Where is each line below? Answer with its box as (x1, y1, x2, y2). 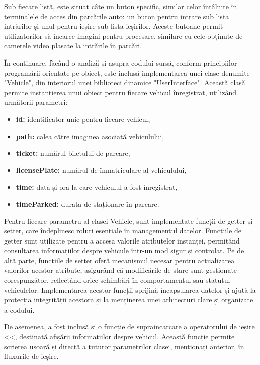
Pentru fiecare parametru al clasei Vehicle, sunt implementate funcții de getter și (4, 215, 253, 226)
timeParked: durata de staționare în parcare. (16, 198, 159, 209)
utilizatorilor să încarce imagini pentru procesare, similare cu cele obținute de (4, 30, 243, 41)
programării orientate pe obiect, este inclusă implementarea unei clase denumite (4, 67, 250, 78)
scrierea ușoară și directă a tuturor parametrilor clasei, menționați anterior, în (4, 341, 244, 351)
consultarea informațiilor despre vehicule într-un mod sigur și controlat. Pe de (4, 245, 244, 256)
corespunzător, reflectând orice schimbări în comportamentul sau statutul (4, 275, 230, 285)
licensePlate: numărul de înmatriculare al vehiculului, (16, 164, 187, 175)
